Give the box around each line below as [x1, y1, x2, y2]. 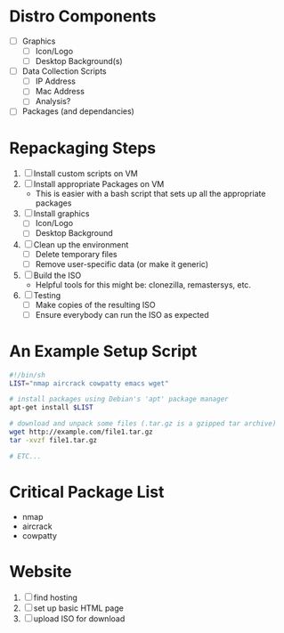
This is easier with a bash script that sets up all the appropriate [35, 189, 266, 199]
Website [9, 561, 72, 581]
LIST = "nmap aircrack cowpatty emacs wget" [9, 378, 169, 388]
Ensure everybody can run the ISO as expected [35, 309, 209, 320]
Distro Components [9, 6, 157, 27]
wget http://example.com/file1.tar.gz [9, 427, 153, 437]
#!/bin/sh [9, 370, 46, 379]
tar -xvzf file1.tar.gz [9, 435, 98, 444]
